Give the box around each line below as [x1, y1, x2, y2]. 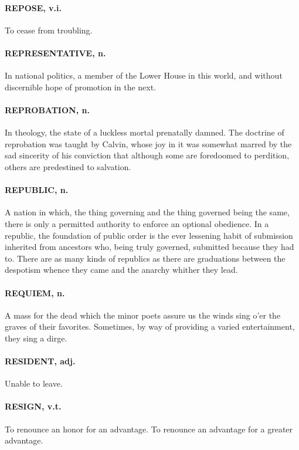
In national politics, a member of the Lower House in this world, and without [5, 69, 283, 82]
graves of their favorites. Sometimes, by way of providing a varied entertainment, [5, 320, 295, 333]
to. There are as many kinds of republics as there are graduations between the [5, 252, 286, 264]
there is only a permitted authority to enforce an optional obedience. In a [5, 217, 269, 229]
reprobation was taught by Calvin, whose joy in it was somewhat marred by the [5, 137, 292, 150]
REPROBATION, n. [5, 103, 90, 116]
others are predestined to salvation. [5, 160, 131, 172]
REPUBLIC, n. [5, 184, 69, 196]
